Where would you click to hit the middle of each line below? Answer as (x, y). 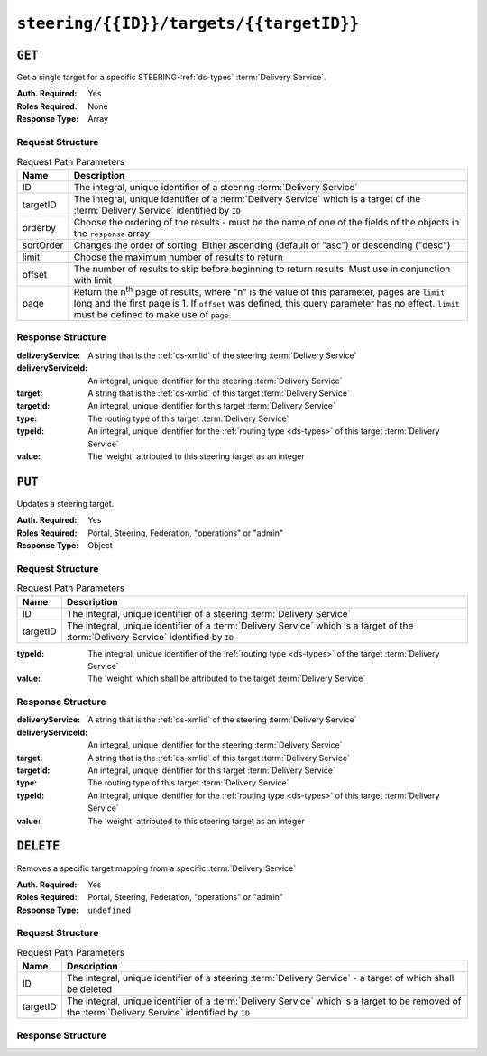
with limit (92, 280)
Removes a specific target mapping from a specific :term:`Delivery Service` (156, 868)
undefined (109, 910)
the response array (112, 233)
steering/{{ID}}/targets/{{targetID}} (188, 23)
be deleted (89, 989)
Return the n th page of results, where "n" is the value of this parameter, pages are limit (259, 291)
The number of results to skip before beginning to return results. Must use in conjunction (262, 269)
